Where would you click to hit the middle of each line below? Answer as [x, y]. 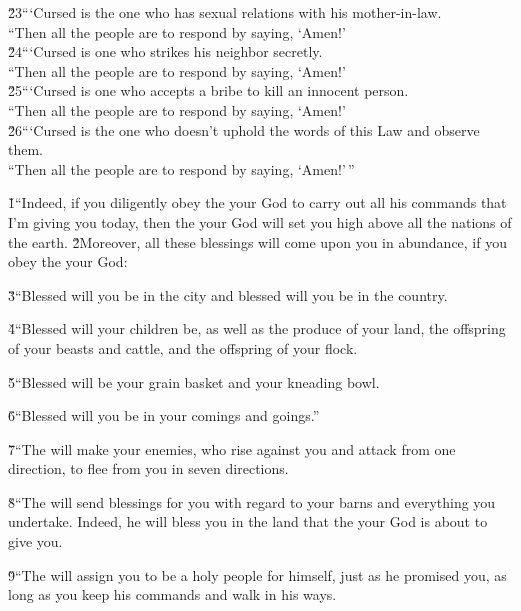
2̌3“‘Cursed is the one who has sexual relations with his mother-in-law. [225, 12]
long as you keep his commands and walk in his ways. [172, 594]
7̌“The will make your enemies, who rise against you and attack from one [232, 448]
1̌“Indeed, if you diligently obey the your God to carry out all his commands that [257, 202]
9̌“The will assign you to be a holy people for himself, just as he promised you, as [257, 574]
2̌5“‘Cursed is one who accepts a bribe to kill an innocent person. [208, 90]
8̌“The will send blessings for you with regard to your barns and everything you [252, 501]
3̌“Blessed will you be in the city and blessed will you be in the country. [228, 294]
